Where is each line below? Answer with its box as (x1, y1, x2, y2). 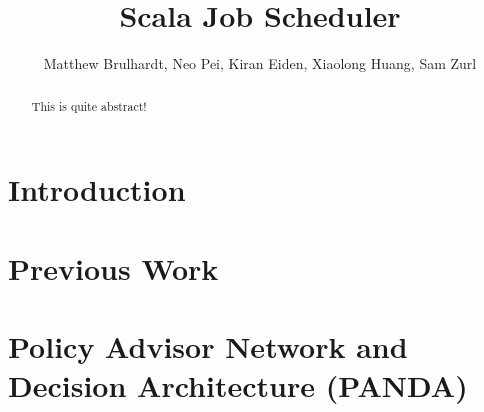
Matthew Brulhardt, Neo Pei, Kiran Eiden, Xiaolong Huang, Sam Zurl (43, 53, 477, 74)
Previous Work (8, 247, 219, 288)
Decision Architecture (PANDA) (8, 365, 468, 406)
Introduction (8, 169, 186, 210)
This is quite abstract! (31, 97, 147, 114)
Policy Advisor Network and (8, 325, 408, 366)
